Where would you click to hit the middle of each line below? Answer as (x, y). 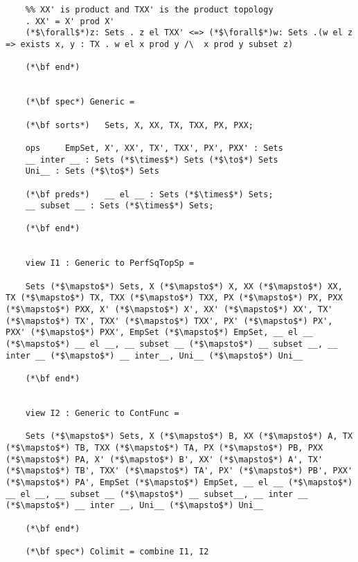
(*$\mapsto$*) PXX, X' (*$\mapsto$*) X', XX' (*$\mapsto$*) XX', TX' (169, 310)
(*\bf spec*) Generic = (80, 102)
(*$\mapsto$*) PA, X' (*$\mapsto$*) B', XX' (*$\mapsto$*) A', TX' (164, 459)
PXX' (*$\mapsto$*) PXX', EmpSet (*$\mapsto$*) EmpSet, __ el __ (159, 333)
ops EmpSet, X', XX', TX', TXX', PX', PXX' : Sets (154, 148)
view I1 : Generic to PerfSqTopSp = (110, 263)
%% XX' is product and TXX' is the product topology (149, 10)
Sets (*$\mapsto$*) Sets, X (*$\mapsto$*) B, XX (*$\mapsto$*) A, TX (189, 436)
